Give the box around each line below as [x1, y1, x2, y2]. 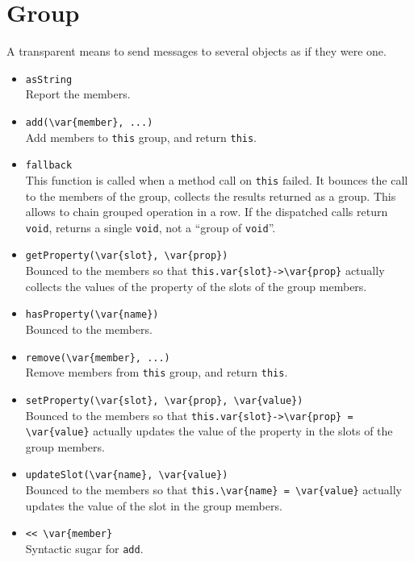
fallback [25, 160, 73, 172]
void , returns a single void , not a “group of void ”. [25, 219, 276, 235]
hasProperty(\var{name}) [25, 309, 159, 321]
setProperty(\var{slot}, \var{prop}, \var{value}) [25, 394, 303, 406]
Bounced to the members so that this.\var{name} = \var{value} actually [25, 481, 402, 498]
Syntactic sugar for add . [25, 540, 144, 557]
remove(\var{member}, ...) [25, 352, 170, 364]
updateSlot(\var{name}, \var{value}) [25, 469, 228, 481]
